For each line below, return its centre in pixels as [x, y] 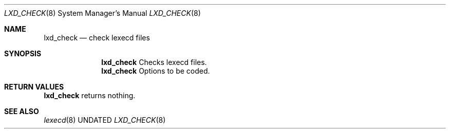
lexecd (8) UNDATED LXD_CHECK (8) [105, 120]
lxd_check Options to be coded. [156, 71]
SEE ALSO [22, 111]
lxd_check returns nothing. [90, 95]
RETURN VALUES [34, 87]
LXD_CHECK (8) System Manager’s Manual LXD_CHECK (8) [102, 13]
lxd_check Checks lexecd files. [154, 62]
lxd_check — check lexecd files [97, 38]
